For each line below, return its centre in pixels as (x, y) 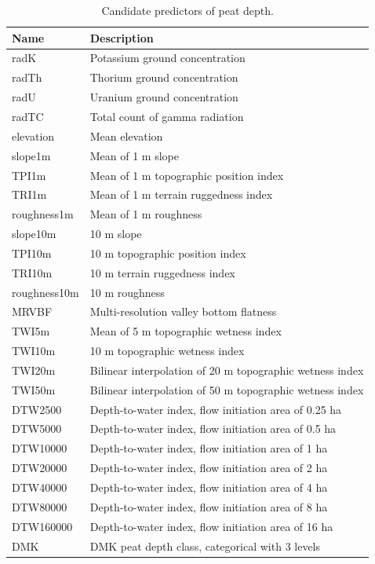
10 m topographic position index (168, 253)
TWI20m (34, 370)
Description (122, 37)
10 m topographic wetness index (167, 351)
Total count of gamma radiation (167, 116)
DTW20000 (40, 468)
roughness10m (46, 292)
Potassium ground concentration (167, 58)
